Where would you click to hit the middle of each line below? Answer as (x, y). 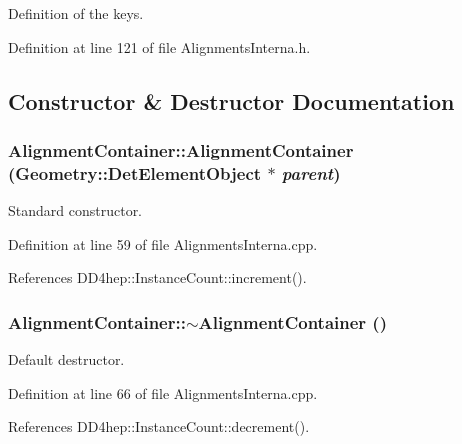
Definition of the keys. (76, 13)
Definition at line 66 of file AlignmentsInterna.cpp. (163, 392)
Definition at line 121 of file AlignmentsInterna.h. (159, 46)
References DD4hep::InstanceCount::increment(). (157, 277)
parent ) (311, 172)
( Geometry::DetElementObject (135, 172)
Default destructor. (66, 359)
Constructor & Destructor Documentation (231, 100)
